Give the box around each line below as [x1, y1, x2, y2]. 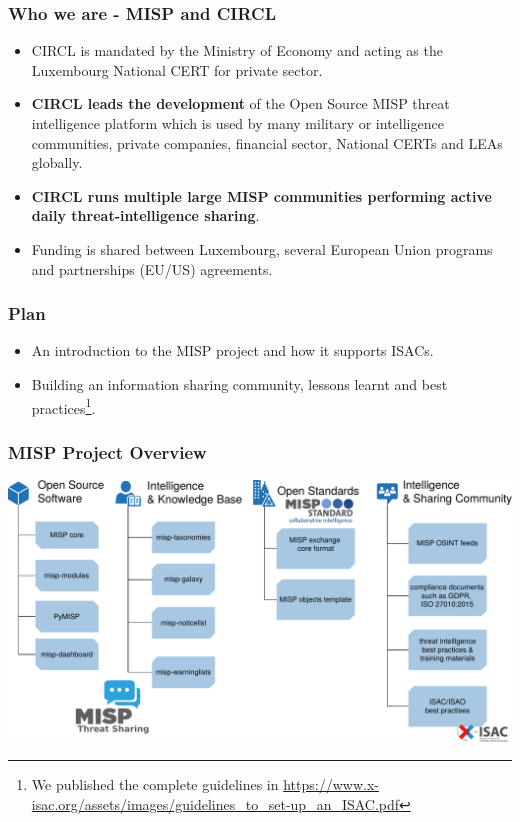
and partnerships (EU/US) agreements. [31, 258, 273, 279]
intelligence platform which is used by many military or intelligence [31, 113, 444, 133]
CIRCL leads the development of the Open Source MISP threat [31, 93, 450, 114]
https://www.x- [283, 774, 379, 795]
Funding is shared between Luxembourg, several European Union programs [31, 238, 493, 259]
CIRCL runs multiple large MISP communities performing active [31, 185, 492, 206]
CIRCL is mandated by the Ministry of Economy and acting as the [31, 40, 443, 61]
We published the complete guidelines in [31, 774, 279, 795]
